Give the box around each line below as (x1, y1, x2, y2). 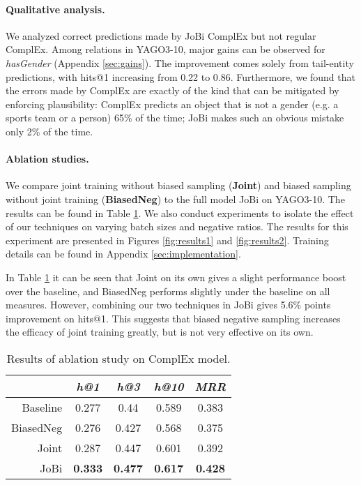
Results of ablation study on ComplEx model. (6, 350, 231, 366)
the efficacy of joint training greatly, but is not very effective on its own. (6, 324, 314, 339)
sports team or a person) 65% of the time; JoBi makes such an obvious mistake (6, 110, 344, 125)
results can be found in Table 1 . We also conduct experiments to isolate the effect (6, 205, 354, 220)
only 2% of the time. (6, 124, 93, 138)
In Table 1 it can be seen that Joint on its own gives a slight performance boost (6, 269, 346, 284)
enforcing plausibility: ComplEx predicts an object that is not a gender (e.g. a (6, 96, 339, 111)
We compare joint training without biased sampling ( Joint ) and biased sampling (6, 178, 351, 193)
